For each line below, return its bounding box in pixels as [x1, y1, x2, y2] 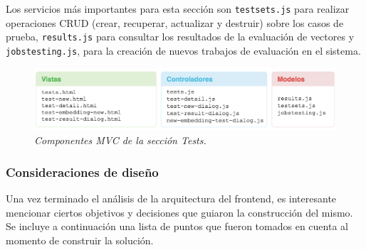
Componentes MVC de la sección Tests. [34, 133, 206, 148]
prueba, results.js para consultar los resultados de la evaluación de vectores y [6, 29, 355, 44]
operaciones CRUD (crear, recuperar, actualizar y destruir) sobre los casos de [6, 15, 344, 30]
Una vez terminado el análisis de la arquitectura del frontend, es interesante [6, 191, 337, 206]
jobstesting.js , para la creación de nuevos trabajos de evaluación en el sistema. [6, 43, 361, 58]
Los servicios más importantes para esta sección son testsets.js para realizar [6, 1, 350, 16]
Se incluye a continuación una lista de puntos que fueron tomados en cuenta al [6, 219, 348, 234]
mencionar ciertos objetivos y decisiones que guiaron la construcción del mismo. [6, 205, 353, 219]
